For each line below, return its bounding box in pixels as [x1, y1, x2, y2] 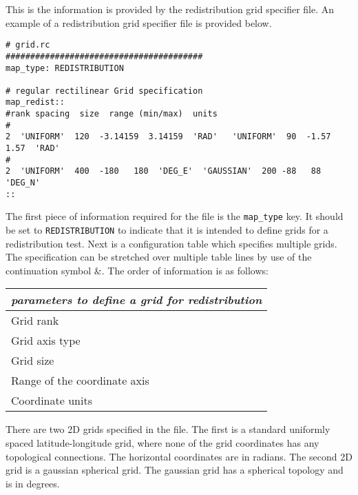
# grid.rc [6, 40, 50, 50]
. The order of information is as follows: [101, 263, 268, 277]
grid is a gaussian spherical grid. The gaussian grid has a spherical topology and [6, 463, 344, 477]
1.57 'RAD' [6, 143, 60, 154]
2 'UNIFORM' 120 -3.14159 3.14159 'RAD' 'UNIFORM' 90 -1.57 [6, 132, 331, 142]
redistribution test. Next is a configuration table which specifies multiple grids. [6, 236, 337, 250]
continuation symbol [6, 263, 92, 277]
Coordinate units [11, 392, 92, 409]
